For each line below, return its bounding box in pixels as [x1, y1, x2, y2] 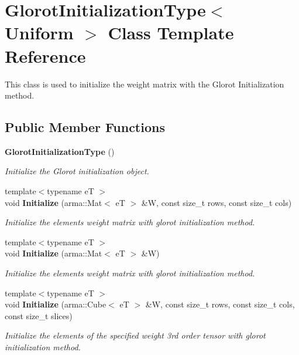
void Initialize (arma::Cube [5, 298, 106, 310]
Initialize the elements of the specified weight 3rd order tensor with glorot [5, 329, 266, 342]
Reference [5, 43, 86, 67]
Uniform [5, 21, 74, 45]
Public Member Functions [5, 118, 165, 136]
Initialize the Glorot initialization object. [5, 165, 149, 177]
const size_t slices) [5, 309, 73, 322]
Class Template [108, 21, 234, 45]
